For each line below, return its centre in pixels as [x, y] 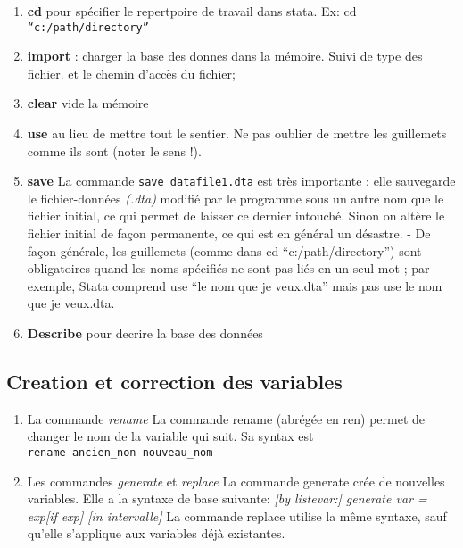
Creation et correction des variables [174, 382]
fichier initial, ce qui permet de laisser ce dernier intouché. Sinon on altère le [236, 216]
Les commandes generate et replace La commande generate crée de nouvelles [236, 481]
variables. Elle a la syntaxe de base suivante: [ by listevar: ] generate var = [227, 498]
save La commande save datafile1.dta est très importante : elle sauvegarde [241, 181]
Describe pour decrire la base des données [145, 333]
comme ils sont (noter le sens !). [114, 150]
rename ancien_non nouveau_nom [120, 453]
